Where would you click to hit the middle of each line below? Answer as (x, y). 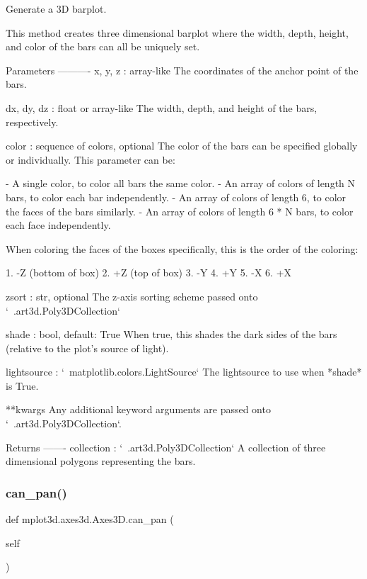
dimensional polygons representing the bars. (101, 461)
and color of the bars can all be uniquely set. (103, 46)
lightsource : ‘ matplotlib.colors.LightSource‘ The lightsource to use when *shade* (184, 372)
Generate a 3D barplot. (56, 9)
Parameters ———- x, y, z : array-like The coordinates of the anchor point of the (182, 70)
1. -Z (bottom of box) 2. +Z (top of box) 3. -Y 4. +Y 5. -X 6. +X (149, 272)
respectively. (32, 122)
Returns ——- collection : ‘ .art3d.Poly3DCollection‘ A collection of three (166, 447)
